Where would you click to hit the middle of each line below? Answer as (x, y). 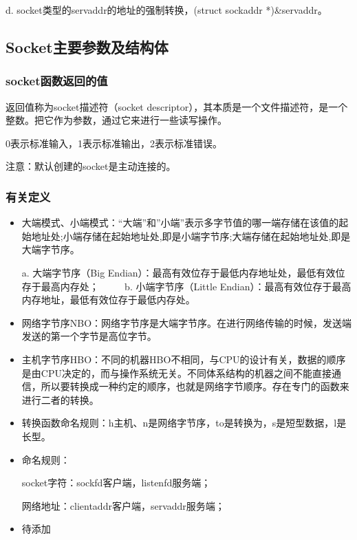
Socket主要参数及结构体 (87, 46)
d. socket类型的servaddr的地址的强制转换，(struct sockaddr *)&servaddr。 (166, 10)
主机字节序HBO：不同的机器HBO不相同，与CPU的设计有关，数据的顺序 (184, 359)
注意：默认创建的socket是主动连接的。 (91, 166)
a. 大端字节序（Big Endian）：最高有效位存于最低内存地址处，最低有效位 (183, 272)
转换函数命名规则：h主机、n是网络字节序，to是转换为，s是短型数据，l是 (184, 423)
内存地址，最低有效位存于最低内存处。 (108, 300)
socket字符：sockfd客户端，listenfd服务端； (116, 483)
